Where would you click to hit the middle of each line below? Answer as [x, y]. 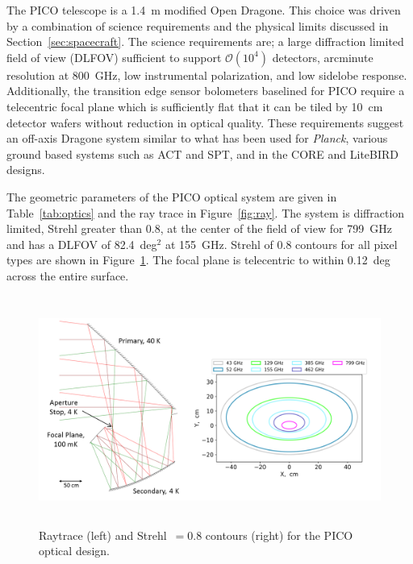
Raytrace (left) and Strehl [103, 535]
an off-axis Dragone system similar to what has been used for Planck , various [197, 138]
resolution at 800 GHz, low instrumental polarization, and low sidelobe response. [207, 75]
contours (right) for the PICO [279, 535]
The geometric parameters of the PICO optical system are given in [172, 196]
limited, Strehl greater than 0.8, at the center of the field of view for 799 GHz [199, 228]
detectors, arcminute [323, 57]
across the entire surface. [68, 275]
